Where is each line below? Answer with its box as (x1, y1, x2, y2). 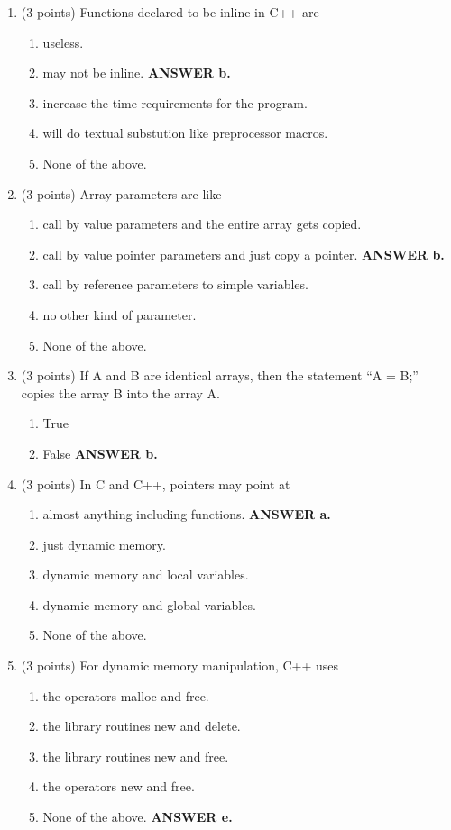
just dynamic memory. (42, 534, 166, 553)
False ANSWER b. (42, 443, 158, 462)
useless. (42, 32, 84, 51)
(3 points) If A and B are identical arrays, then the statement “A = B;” (21, 366, 419, 385)
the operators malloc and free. (42, 686, 209, 705)
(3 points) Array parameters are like (21, 184, 222, 203)
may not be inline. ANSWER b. (42, 63, 231, 82)
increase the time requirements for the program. (42, 93, 308, 112)
